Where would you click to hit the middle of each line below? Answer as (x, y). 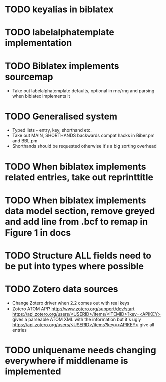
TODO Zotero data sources (61, 289)
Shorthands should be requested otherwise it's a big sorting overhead (84, 146)
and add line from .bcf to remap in (76, 222)
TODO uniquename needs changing (80, 350)
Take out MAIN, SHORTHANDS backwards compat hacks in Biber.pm (83, 136)
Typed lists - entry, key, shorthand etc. (52, 130)
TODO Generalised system (61, 116)
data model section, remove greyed (80, 211)
